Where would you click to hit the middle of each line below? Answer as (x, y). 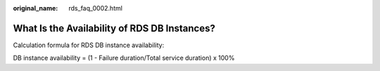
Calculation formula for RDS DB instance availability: (89, 45)
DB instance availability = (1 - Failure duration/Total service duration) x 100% (124, 58)
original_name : (36, 8)
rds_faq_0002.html (96, 8)
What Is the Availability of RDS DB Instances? (114, 28)
